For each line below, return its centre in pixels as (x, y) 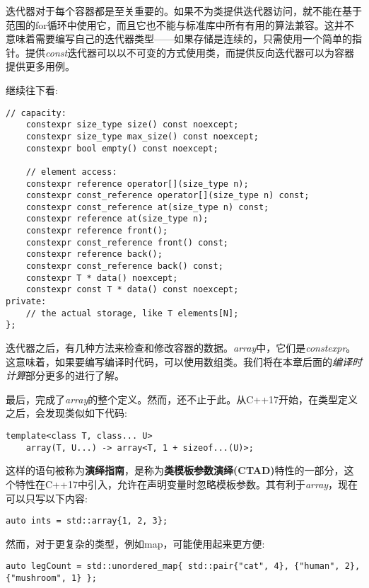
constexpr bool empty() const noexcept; (122, 148)
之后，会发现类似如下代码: (66, 413)
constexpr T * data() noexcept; (102, 278)
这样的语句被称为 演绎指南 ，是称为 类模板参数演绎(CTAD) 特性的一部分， (175, 470)
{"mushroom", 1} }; (51, 578)
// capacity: (36, 113)
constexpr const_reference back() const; (124, 266)
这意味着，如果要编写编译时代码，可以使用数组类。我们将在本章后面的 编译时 (184, 361)
